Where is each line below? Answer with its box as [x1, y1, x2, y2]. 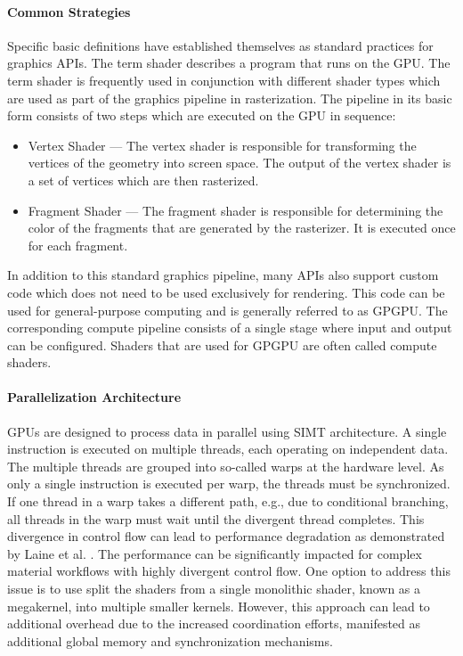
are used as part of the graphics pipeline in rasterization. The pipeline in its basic [7, 88, 452, 107]
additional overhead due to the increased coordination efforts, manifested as [7, 614, 421, 633]
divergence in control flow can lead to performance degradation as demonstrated [7, 527, 445, 545]
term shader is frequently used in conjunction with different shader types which [7, 70, 441, 89]
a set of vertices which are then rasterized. [28, 170, 259, 189]
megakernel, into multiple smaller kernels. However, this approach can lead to [7, 596, 430, 615]
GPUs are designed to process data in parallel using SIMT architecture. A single [7, 422, 447, 440]
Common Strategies [7, 2, 131, 20]
